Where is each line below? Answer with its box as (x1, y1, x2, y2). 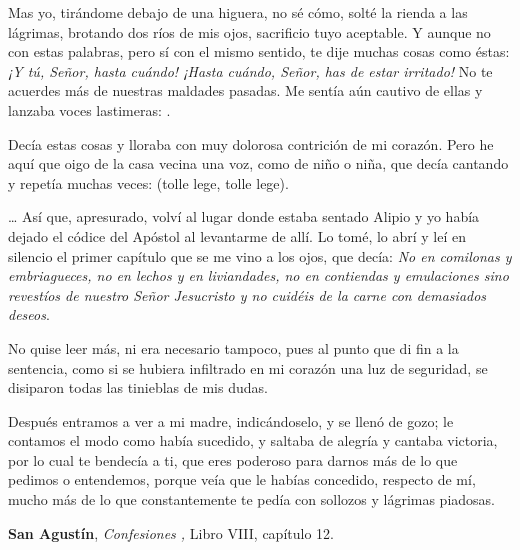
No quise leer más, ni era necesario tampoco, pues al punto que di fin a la (8, 337, 459, 358)
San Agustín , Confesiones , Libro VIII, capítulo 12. (8, 522, 334, 543)
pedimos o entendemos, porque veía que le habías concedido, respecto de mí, (8, 469, 476, 490)
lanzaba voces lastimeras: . (8, 99, 171, 120)
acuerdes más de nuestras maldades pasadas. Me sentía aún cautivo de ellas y (8, 80, 483, 101)
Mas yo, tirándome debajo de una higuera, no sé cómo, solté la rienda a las (8, 2, 468, 22)
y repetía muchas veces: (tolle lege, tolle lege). (8, 172, 289, 193)
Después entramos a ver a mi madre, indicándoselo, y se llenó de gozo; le (8, 410, 454, 431)
